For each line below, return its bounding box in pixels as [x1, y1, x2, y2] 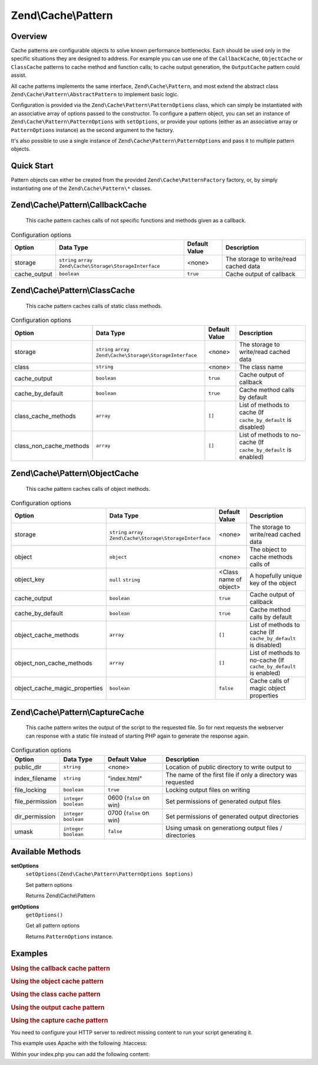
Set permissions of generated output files [165, 797, 281, 805]
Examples [11, 948, 48, 958]
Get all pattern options [25, 922, 80, 929]
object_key [14, 575, 45, 584]
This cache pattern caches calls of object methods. [25, 485, 150, 492]
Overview [11, 31, 48, 41]
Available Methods [11, 847, 81, 857]
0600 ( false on [108, 794, 150, 802]
